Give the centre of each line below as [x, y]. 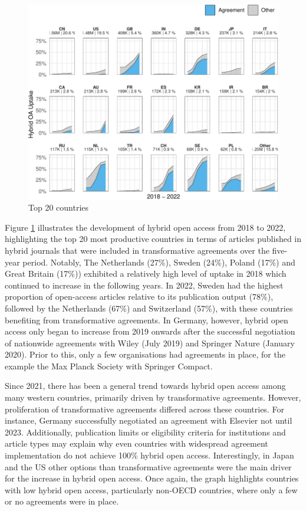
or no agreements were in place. [62, 501]
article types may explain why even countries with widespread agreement [136, 443]
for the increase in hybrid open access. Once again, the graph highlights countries [152, 478]
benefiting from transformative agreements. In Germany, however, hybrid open [147, 320]
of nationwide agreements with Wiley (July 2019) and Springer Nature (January [150, 343]
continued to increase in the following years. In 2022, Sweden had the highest [144, 285]
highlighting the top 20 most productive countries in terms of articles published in [153, 239]
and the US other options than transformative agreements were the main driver [148, 466]
